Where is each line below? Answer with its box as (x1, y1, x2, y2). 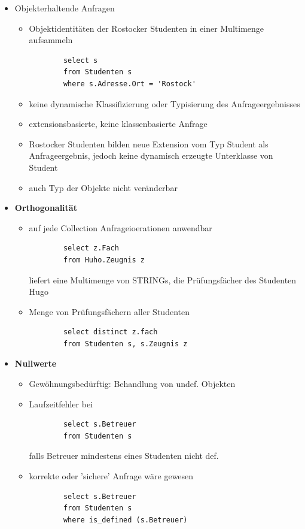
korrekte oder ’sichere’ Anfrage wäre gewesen (29, 470, 194, 482)
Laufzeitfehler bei (29, 397, 93, 410)
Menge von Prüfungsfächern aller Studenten (29, 305, 190, 318)
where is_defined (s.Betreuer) (63, 515, 188, 524)
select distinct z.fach (63, 328, 158, 337)
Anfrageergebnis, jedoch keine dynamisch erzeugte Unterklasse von (29, 149, 273, 162)
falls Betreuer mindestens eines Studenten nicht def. (29, 449, 219, 462)
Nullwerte (14, 357, 57, 370)
